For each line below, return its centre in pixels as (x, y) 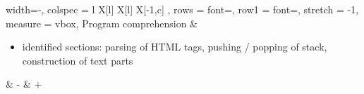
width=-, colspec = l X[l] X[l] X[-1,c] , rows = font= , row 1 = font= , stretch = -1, (182, 9)
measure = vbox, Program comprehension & (102, 23)
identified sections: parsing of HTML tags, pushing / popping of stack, (175, 47)
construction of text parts (78, 60)
